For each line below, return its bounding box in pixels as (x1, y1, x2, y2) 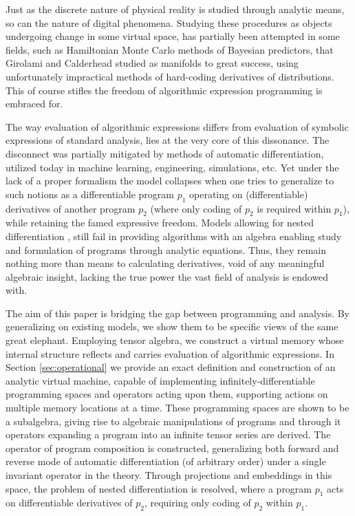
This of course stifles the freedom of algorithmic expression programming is (6, 83, 323, 97)
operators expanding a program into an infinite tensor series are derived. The (6, 427, 331, 442)
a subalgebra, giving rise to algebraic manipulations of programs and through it (6, 413, 341, 428)
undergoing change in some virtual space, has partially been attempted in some (6, 29, 340, 43)
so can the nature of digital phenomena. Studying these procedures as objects (6, 15, 332, 30)
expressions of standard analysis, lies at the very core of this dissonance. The (6, 133, 330, 147)
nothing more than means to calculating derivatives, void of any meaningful (6, 256, 325, 270)
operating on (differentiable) (189, 186, 308, 201)
